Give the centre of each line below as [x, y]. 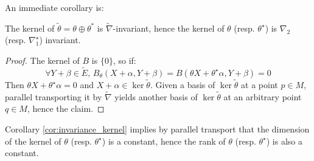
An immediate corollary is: [54, 7]
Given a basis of [185, 85]
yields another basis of [156, 96]
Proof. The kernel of [42, 60]
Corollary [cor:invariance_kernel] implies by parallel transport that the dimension [157, 129]
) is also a [284, 141]
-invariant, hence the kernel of [169, 28]
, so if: [124, 60]
